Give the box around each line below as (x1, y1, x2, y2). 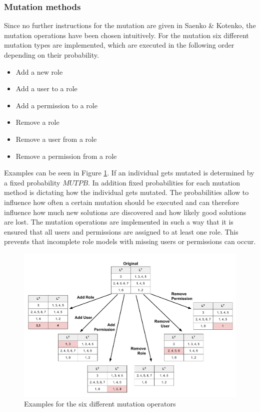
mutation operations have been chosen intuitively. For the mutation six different (4, 30, 249, 40)
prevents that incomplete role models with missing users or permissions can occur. (4, 236, 256, 247)
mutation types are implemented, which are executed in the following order (4, 40, 234, 50)
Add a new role (15, 66, 63, 77)
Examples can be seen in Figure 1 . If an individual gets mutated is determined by (4, 167, 254, 178)
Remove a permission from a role (15, 150, 117, 161)
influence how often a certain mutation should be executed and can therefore (4, 196, 239, 207)
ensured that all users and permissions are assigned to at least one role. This (4, 226, 238, 237)
